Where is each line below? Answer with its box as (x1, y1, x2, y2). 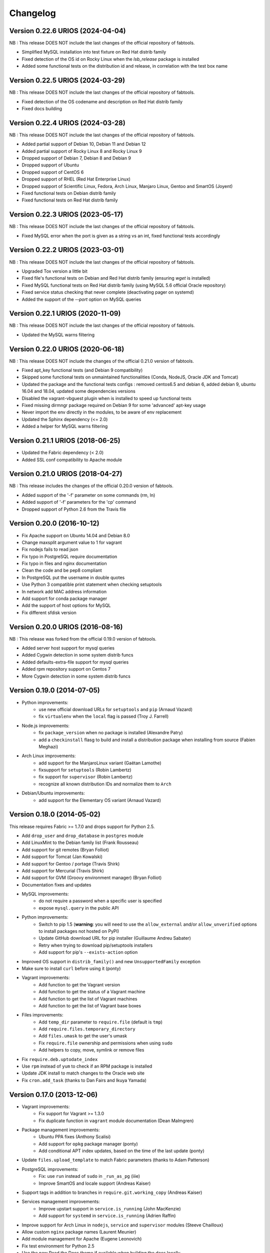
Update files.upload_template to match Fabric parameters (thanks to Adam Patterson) (21, 1157, 209, 1163)
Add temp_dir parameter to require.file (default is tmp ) (38, 1019, 162, 1025)
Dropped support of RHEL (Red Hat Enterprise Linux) (21, 176, 131, 182)
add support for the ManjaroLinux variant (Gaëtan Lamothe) (38, 760, 162, 766)
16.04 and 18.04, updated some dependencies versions (21, 388, 136, 394)
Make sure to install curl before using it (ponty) (21, 965, 121, 971)
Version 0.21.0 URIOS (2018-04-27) (9, 470, 122, 478)
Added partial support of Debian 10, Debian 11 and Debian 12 (21, 141, 146, 147)
